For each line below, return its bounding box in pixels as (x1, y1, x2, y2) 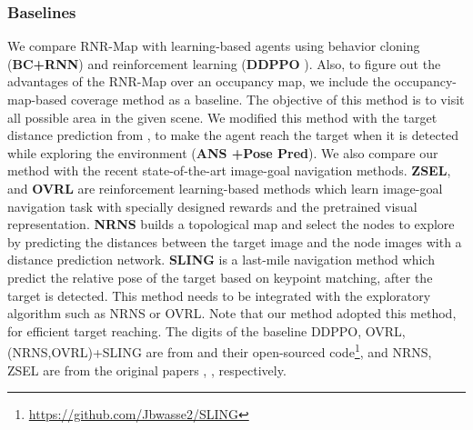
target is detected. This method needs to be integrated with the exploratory (7, 285, 431, 305)
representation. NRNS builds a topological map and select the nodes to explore (7, 215, 455, 234)
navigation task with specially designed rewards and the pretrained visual (7, 196, 418, 215)
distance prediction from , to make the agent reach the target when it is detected (7, 125, 459, 145)
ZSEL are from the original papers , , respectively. (7, 360, 287, 379)
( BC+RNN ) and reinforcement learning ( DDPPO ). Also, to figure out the (7, 54, 441, 73)
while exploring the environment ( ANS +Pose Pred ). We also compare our (7, 143, 438, 162)
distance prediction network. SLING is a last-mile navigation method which (7, 250, 435, 269)
